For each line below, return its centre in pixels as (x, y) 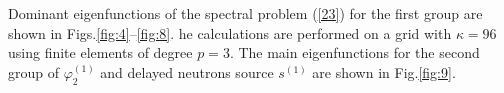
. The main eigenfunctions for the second (354, 52)
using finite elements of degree (100, 52)
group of (34, 71)
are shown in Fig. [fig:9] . (384, 71)
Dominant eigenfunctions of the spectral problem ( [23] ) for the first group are (245, 13)
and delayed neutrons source (187, 71)
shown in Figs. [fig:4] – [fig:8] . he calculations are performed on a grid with (230, 32)
